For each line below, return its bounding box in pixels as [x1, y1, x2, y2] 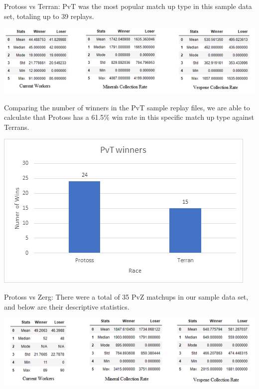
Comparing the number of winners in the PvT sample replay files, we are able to [4, 102, 250, 112]
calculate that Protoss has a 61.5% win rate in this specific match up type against [4, 112, 254, 122]
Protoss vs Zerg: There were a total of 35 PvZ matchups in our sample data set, [4, 292, 249, 302]
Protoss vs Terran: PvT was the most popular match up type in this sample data [4, 1, 252, 11]
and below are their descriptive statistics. [4, 301, 129, 312]
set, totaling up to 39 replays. [4, 10, 94, 21]
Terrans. [4, 121, 29, 132]
